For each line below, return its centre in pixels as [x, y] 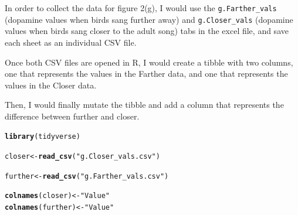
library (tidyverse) [43, 137]
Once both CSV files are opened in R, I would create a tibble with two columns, [149, 62]
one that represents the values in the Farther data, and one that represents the [146, 74]
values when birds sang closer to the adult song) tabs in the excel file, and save [147, 31]
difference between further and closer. [72, 116]
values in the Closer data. [51, 85]
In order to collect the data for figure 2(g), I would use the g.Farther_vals [141, 8]
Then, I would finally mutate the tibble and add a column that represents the [144, 105]
